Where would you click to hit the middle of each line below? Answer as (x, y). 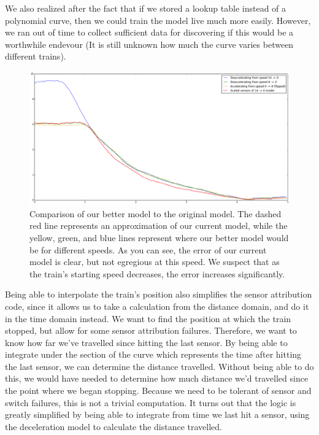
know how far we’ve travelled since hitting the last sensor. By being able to (146, 342)
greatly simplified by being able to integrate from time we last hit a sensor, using (157, 414)
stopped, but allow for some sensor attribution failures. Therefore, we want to (151, 330)
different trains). (36, 56)
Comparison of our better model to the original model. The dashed (156, 213)
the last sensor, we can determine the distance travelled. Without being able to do (159, 366)
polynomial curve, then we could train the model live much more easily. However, (158, 20)
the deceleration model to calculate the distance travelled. (114, 426)
